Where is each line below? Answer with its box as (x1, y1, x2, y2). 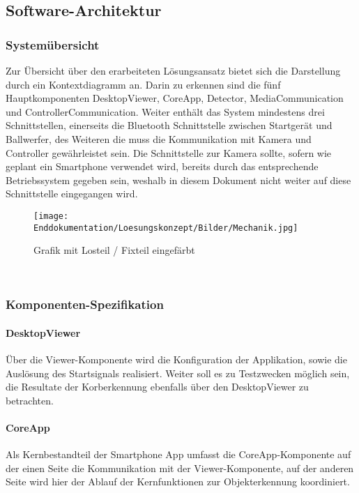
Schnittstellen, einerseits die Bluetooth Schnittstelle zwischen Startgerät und (6, 118, 333, 132)
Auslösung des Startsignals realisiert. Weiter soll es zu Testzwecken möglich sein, (6, 365, 350, 380)
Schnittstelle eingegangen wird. (6, 186, 138, 201)
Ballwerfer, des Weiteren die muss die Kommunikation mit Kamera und (6, 131, 312, 146)
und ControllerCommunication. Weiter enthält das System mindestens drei (6, 104, 325, 119)
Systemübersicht (6, 36, 100, 53)
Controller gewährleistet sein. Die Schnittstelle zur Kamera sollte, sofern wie (6, 145, 332, 160)
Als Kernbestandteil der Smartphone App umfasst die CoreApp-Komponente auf (6, 447, 351, 462)
